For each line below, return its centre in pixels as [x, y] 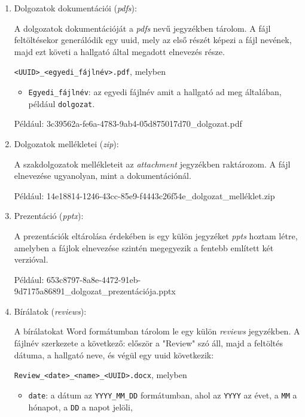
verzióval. [31, 259]
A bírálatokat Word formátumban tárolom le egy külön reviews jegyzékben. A [157, 331]
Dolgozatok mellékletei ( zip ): [66, 143]
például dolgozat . [62, 103]
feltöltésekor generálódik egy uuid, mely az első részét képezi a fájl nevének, [153, 40]
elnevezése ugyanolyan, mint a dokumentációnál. [103, 176]
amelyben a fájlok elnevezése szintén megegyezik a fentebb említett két [144, 247]
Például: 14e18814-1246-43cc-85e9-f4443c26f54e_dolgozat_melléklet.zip [144, 195]
